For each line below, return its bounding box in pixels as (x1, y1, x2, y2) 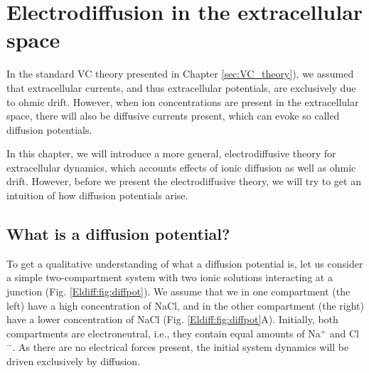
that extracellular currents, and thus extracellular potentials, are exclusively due (6, 80, 356, 95)
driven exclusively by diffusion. (6, 354, 141, 369)
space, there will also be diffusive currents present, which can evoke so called (6, 108, 340, 123)
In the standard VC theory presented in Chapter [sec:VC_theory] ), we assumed (6, 66, 354, 81)
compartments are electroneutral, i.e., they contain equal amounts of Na (6, 325, 321, 340)
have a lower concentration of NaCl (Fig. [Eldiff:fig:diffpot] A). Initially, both (6, 312, 338, 327)
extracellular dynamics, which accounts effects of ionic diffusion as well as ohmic (6, 159, 356, 174)
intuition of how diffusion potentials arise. (6, 188, 188, 203)
